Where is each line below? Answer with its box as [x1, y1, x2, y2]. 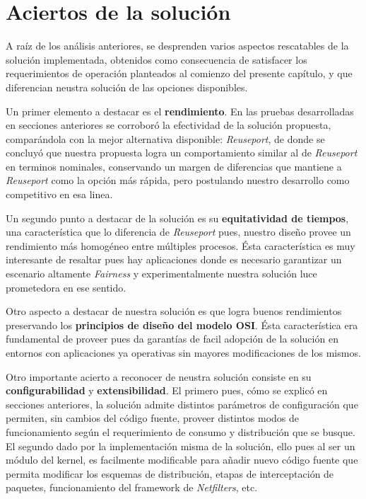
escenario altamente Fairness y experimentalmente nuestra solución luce [6, 266, 317, 281]
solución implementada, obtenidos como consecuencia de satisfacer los [6, 52, 307, 67]
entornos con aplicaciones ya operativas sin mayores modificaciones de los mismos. [6, 345, 361, 360]
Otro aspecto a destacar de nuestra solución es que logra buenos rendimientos [6, 304, 342, 319]
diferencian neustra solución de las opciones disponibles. [6, 79, 248, 94]
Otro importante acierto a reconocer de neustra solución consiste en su [6, 369, 312, 384]
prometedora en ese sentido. [6, 280, 126, 294]
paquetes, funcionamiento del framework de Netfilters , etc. [6, 480, 258, 495]
